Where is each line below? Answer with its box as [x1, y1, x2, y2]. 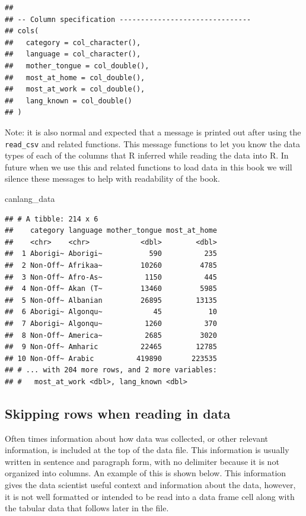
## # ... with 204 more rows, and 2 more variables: [5, 366, 217, 375]
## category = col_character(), [5, 38, 141, 47]
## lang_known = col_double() [5, 96, 132, 105]
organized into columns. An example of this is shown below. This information [5, 467, 286, 479]
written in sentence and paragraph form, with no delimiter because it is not [5, 455, 279, 467]
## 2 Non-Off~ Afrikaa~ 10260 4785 [5, 261, 217, 270]
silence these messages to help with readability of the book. [5, 172, 220, 185]
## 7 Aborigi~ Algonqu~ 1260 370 [5, 319, 217, 328]
